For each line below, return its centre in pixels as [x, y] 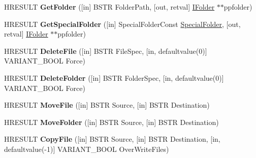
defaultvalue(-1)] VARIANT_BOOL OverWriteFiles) [87, 149]
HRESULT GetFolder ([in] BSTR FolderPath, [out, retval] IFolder [109, 7]
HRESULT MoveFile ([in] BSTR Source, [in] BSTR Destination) [107, 105]
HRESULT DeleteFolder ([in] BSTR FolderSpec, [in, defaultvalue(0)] [114, 77]
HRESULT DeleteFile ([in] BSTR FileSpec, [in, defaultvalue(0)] [106, 51]
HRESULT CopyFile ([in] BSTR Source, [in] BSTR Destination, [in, [112, 139]
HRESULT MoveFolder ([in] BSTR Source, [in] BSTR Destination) [111, 122]
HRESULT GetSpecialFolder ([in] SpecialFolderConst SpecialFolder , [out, [122, 24]
